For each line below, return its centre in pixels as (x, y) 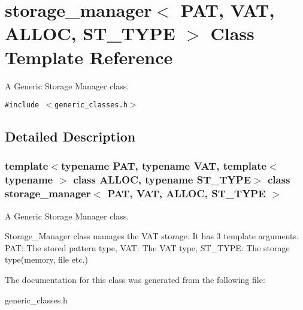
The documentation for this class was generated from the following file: (135, 279)
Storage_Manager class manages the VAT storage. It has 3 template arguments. (152, 236)
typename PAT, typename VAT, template (164, 166)
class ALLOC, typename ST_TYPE (162, 180)
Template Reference (89, 57)
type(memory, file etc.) (46, 259)
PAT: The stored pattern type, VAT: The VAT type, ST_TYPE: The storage (147, 247)
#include (22, 105)
